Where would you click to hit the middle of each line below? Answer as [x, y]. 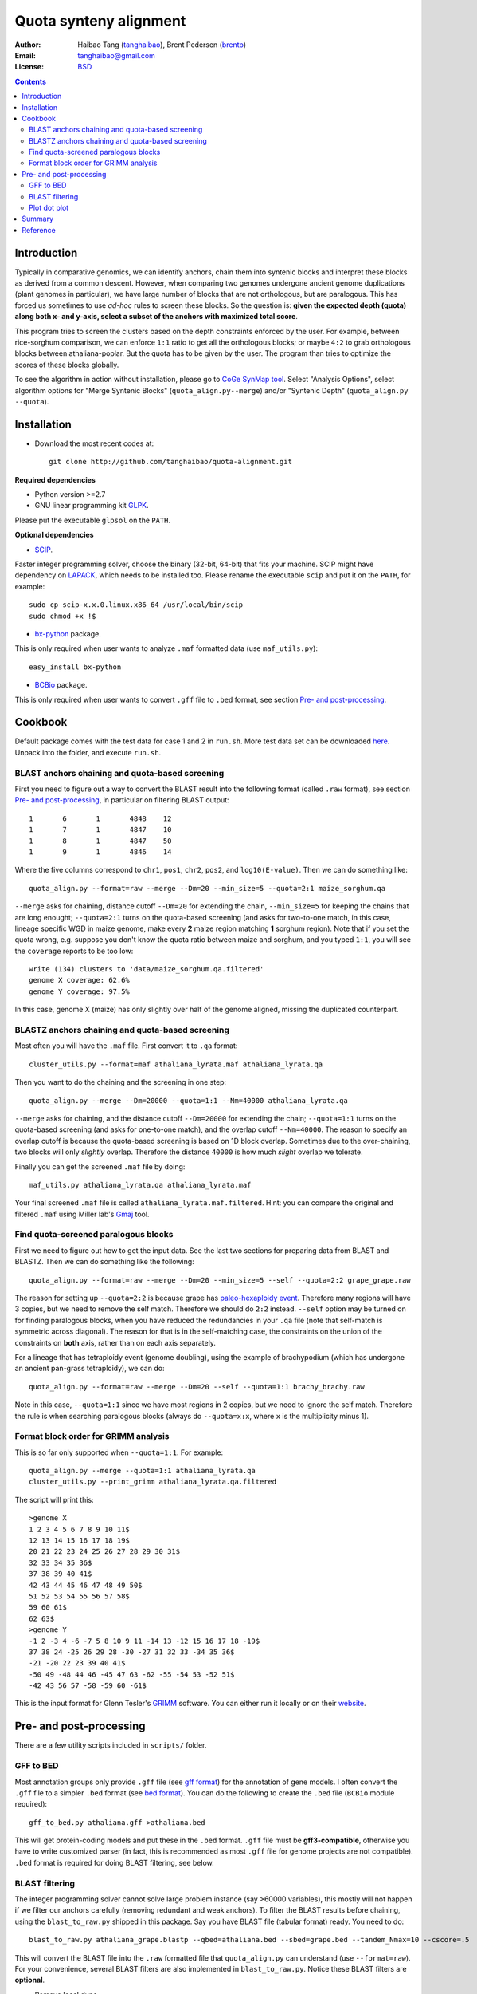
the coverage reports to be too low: [74, 951]
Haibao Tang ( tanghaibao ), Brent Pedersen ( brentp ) [162, 45]
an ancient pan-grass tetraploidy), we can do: [90, 1369]
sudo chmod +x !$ [63, 616]
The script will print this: [55, 1499]
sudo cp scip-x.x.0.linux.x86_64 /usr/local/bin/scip [136, 605]
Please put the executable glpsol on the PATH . [93, 520]
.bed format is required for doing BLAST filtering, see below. [114, 1862]
